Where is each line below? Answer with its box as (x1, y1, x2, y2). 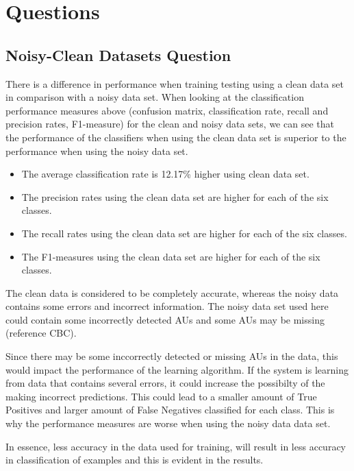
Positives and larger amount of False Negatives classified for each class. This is (5, 402, 335, 417)
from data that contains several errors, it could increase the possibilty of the (5, 376, 325, 390)
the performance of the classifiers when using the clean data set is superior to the (5, 130, 346, 144)
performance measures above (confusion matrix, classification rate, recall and (5, 103, 329, 117)
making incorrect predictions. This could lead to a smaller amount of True (5, 389, 317, 403)
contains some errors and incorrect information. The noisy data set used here (5, 299, 329, 313)
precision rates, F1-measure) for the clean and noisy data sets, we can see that (5, 117, 334, 131)
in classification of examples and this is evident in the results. (5, 452, 264, 467)
